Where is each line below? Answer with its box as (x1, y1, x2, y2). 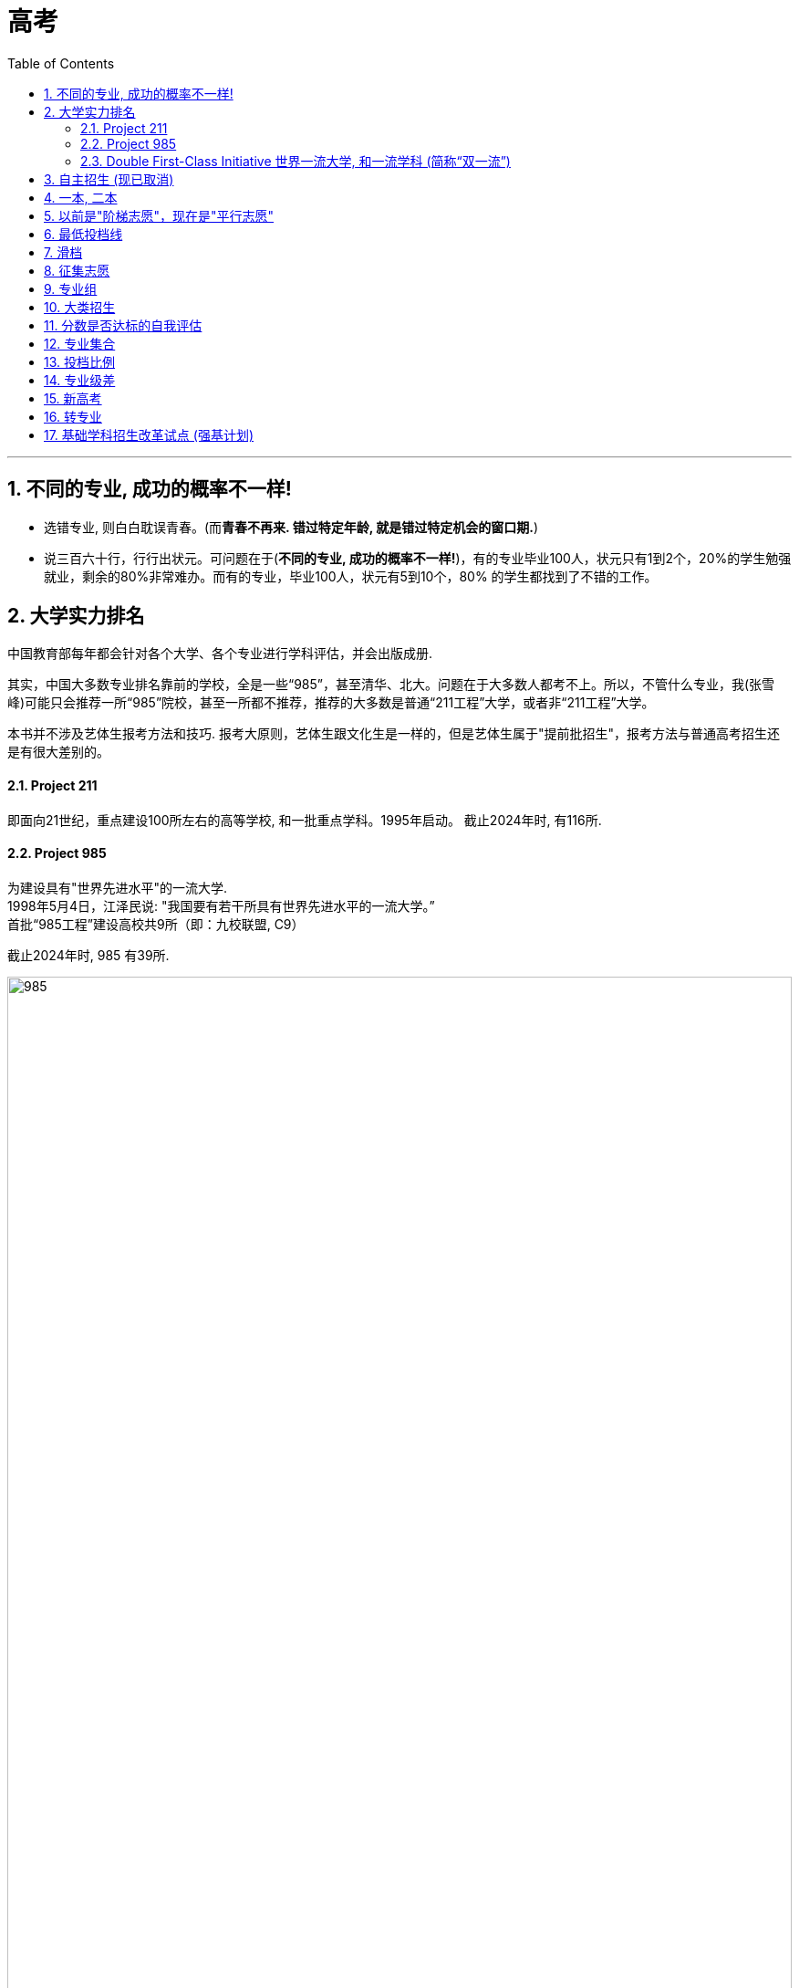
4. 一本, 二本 (44, 189, 118, 205)
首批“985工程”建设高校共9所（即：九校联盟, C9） (7, 916, 305, 932)
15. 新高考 (44, 390, 102, 406)
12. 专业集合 (44, 335, 116, 351)
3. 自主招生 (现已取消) (44, 171, 174, 187)
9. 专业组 (44, 280, 98, 297)
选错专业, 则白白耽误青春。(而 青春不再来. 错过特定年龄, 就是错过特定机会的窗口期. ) (44, 518, 538, 535)
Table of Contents (7, 55, 115, 71)
